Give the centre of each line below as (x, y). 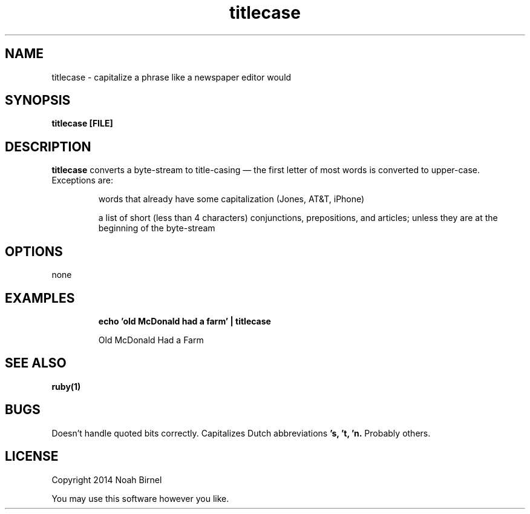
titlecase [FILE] (82, 124)
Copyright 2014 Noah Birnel (107, 479)
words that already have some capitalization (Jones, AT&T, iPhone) (231, 199)
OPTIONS (34, 251)
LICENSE (32, 456)
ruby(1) (66, 386)
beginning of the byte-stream (157, 228)
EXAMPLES (40, 298)
